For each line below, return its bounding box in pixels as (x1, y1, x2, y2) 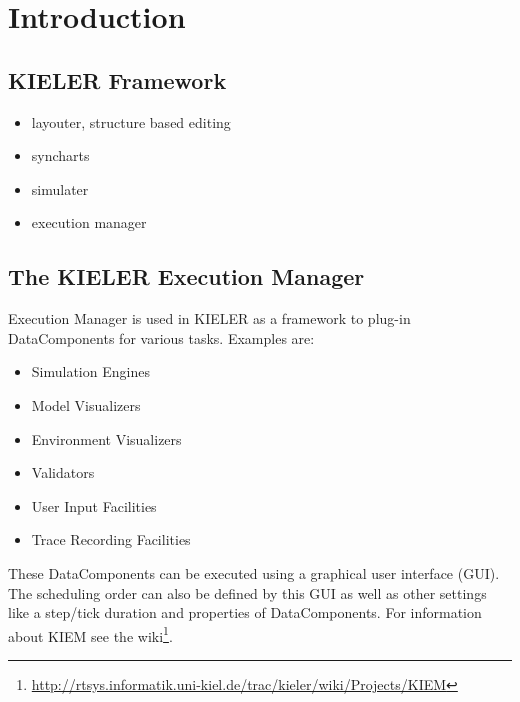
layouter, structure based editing (31, 111, 231, 132)
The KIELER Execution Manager (8, 261, 365, 292)
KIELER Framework (8, 64, 227, 95)
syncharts (31, 145, 90, 166)
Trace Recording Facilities (31, 529, 191, 550)
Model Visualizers (31, 394, 141, 415)
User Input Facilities (31, 495, 157, 516)
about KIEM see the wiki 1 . (8, 622, 173, 646)
